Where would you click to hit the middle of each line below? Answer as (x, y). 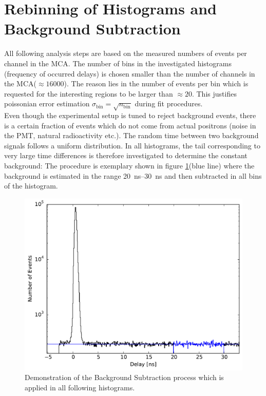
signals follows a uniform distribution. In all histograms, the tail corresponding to (132, 145)
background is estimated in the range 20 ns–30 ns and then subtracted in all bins (133, 175)
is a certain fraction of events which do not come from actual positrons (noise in (130, 125)
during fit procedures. (169, 103)
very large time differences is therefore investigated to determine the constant (126, 155)
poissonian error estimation (47, 103)
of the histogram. (31, 186)
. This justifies (214, 93)
